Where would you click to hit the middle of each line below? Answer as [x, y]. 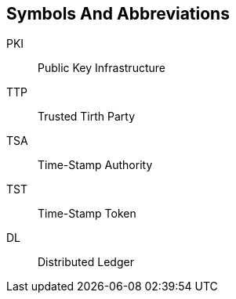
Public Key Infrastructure [102, 68]
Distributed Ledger [86, 262]
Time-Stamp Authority [95, 165]
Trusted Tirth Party [87, 117]
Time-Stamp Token [87, 214]
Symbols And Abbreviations [118, 14]
